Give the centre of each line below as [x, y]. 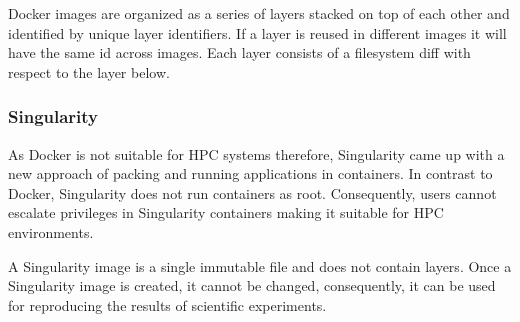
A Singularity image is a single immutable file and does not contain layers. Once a [260, 265]
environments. [51, 231]
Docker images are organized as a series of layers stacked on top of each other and [259, 13]
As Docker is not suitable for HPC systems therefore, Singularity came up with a [256, 153]
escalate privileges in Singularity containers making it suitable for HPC [226, 212]
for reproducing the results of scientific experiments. [167, 304]
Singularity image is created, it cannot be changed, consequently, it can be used [252, 285]
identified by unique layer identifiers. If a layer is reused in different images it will [257, 32]
